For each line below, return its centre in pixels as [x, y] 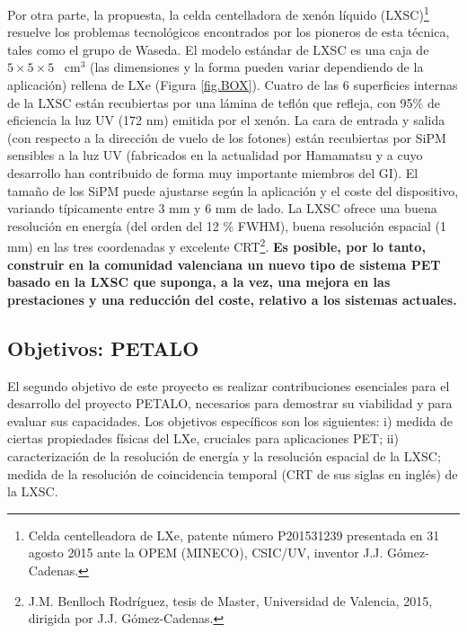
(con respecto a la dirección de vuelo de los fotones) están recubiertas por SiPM [227, 137]
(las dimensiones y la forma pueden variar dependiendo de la [257, 67]
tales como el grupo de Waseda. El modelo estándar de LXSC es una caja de [218, 49]
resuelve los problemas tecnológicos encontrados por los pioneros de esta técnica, [229, 32]
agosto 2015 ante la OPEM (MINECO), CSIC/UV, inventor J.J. [206, 553]
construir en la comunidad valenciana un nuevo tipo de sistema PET [224, 264]
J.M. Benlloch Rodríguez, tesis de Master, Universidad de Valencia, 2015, [230, 600]
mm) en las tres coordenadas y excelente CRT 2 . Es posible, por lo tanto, [216, 245]
